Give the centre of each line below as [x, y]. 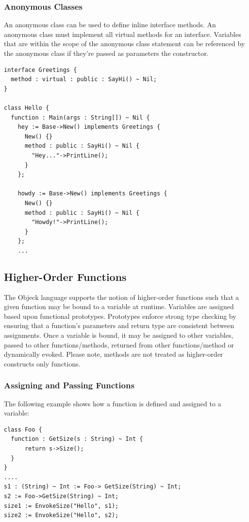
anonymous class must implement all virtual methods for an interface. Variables [123, 34]
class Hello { [27, 108]
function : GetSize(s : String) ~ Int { [77, 439]
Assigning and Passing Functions [69, 385]
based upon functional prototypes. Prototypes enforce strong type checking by [120, 316]
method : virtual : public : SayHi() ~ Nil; [84, 79]
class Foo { [23, 429]
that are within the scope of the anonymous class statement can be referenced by [124, 43]
